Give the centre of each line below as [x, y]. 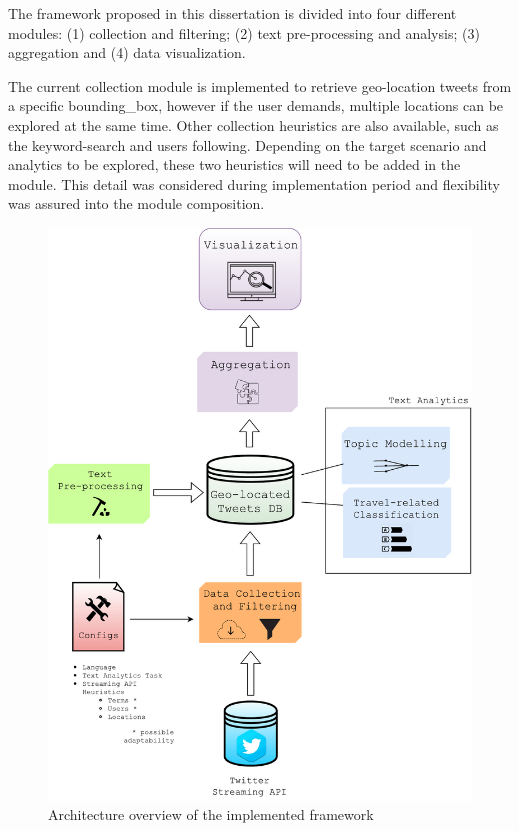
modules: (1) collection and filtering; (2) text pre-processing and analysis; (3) [244, 32]
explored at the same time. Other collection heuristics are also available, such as [253, 124]
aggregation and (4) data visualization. [127, 52]
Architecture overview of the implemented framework [211, 814]
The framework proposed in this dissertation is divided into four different [232, 13]
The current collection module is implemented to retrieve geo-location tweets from [260, 85]
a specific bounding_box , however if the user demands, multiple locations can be [256, 105]
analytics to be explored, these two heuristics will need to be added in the [234, 164]
